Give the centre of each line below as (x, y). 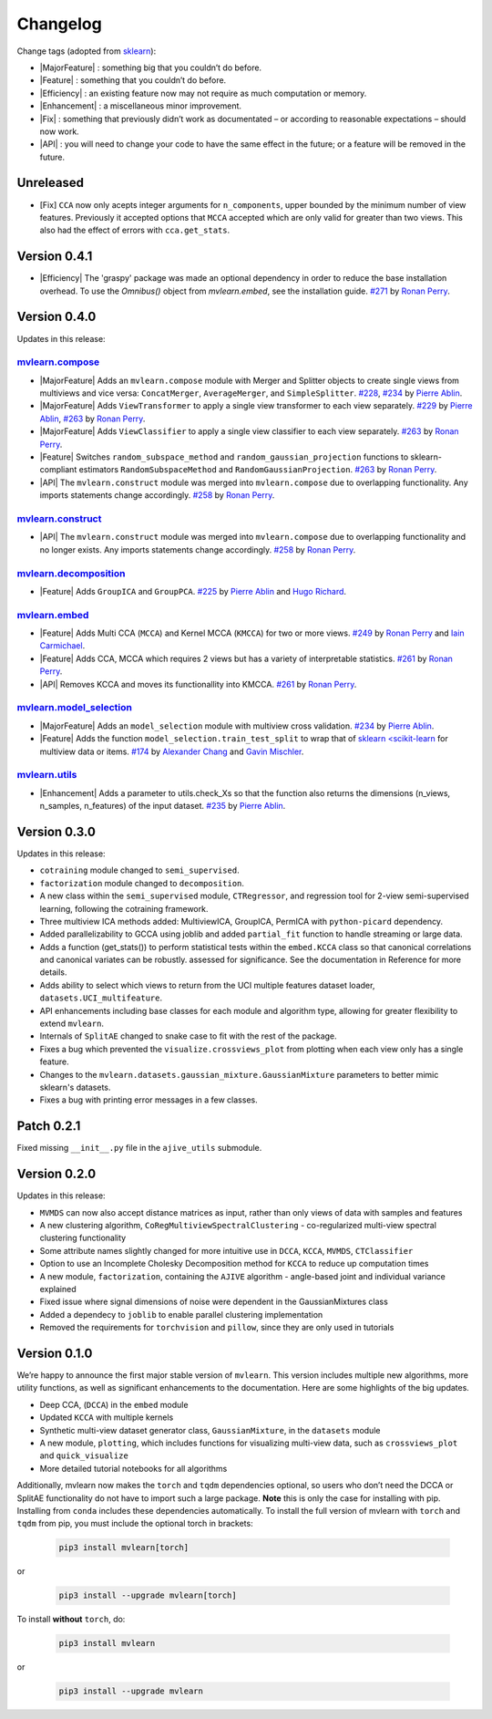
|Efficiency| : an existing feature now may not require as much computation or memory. (203, 93)
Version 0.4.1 (55, 257)
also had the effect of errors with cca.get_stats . (135, 230)
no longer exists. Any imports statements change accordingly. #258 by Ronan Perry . (198, 549)
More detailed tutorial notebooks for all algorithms (133, 1468)
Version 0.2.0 (56, 1174)
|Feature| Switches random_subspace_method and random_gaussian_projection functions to (224, 457)
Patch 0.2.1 (49, 1126)
